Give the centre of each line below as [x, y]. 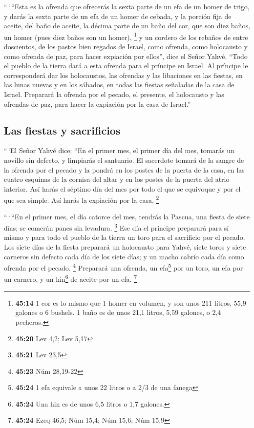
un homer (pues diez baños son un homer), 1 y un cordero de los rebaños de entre [126, 36]
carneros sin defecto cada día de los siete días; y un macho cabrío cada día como [124, 256]
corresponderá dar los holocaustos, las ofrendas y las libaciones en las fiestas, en [123, 75]
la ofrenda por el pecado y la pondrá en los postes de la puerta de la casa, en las [124, 169]
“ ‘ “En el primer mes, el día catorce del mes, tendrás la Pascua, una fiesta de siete [127, 216]
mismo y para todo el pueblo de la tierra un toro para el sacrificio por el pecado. [125, 237]
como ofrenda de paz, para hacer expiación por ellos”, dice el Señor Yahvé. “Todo [126, 56]
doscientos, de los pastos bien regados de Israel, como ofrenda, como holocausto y [126, 47]
